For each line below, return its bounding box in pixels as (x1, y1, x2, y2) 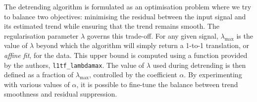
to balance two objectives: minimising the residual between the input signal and (4, 11, 246, 21)
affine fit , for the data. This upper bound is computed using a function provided (4, 50, 248, 60)
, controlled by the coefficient (89, 69, 177, 80)
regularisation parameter (4, 30, 79, 41)
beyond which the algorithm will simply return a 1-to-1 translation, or (36, 40, 250, 51)
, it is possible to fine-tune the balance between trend (76, 79, 238, 89)
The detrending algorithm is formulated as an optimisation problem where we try (4, 1, 252, 11)
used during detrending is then (153, 59, 246, 70)
